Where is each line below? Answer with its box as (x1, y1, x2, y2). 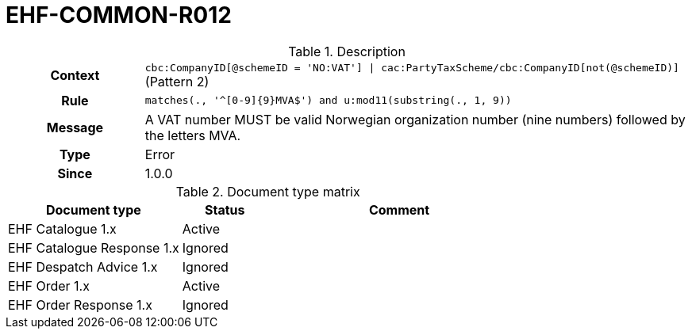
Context (50, 67, 100, 84)
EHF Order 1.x (8, 277, 90, 294)
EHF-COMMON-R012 (6, 2, 232, 29)
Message (46, 119, 104, 135)
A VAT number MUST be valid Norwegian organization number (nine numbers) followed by (144, 111, 686, 128)
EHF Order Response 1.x (8, 296, 152, 313)
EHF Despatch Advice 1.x (8, 258, 158, 275)
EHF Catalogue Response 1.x (8, 239, 179, 256)
